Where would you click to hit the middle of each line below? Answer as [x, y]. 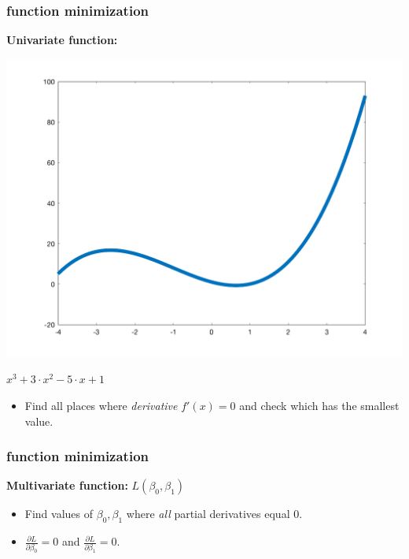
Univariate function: [62, 40]
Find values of [59, 514]
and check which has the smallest [319, 405]
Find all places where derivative [101, 405]
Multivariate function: [67, 485]
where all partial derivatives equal [208, 514]
